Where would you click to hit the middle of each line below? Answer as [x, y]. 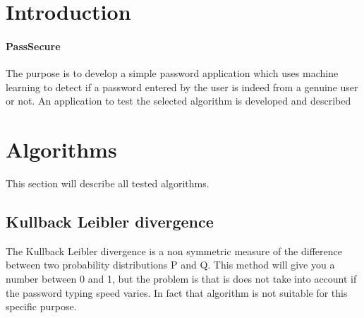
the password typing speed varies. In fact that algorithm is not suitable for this [177, 292]
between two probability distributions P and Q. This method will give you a [170, 265]
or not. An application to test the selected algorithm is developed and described [178, 101]
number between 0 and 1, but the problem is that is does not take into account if [181, 279]
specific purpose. [41, 306]
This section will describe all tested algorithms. [108, 183]
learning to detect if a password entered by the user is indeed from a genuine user [182, 87]
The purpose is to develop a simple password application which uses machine [172, 73]
